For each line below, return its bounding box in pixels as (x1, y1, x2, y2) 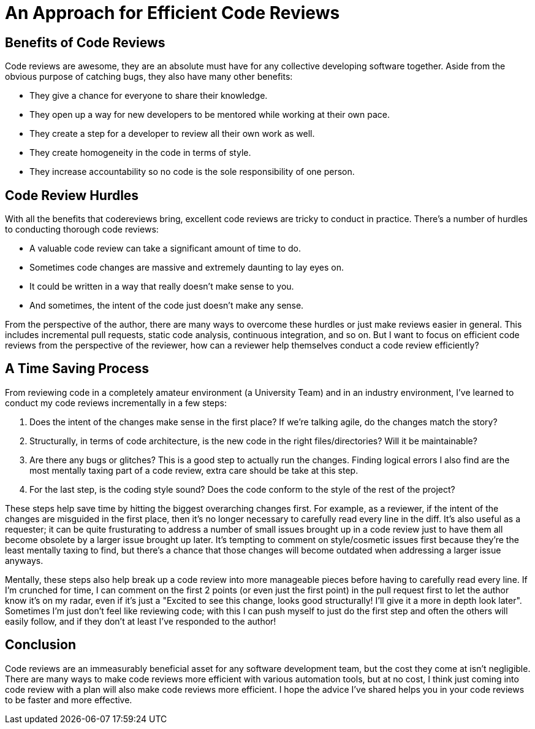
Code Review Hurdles (5, 187, 139, 203)
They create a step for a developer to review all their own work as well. (29, 128, 315, 139)
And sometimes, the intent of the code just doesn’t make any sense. (29, 300, 304, 311)
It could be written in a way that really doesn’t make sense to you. (29, 281, 294, 292)
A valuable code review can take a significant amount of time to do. (29, 243, 301, 254)
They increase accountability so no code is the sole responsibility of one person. (29, 166, 355, 177)
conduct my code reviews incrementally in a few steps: (5, 397, 227, 408)
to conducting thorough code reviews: (5, 224, 159, 235)
